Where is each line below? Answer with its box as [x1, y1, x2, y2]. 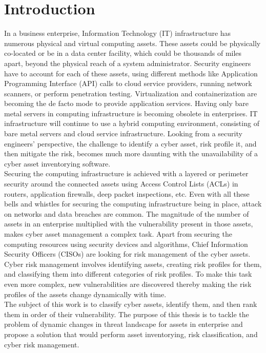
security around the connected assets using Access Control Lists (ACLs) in [4, 178, 238, 189]
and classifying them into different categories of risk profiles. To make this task [4, 268, 252, 279]
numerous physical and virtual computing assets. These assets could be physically [4, 37, 261, 48]
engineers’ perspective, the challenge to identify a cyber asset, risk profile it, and [4, 138, 257, 149]
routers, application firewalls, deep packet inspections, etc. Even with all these [4, 188, 250, 199]
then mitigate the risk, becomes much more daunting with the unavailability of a [4, 148, 258, 159]
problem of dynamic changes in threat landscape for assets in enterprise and [4, 319, 243, 329]
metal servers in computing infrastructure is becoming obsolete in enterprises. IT [4, 108, 258, 118]
